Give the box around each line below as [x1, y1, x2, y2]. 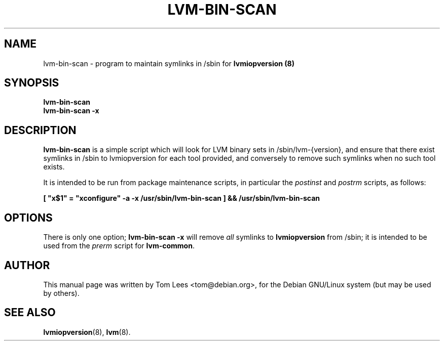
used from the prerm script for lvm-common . [43, 241, 195, 250]
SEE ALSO [4, 306, 56, 319]
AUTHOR [4, 258, 50, 272]
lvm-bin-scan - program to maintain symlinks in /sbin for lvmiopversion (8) [43, 59, 294, 68]
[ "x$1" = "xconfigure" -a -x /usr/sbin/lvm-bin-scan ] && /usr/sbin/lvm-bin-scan [43, 194, 320, 203]
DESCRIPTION [4, 123, 77, 137]
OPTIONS [4, 211, 53, 224]
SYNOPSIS [4, 76, 59, 90]
